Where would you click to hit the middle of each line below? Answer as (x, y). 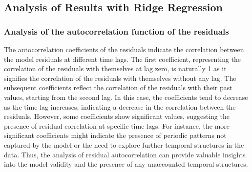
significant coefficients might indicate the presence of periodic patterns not (115, 135)
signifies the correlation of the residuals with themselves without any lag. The (120, 78)
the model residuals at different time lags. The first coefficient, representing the (123, 59)
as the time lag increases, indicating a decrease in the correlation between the (120, 106)
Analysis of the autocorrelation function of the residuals (116, 31)
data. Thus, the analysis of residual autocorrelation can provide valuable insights (125, 154)
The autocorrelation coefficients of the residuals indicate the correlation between (124, 49)
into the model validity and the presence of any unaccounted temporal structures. (126, 164)
